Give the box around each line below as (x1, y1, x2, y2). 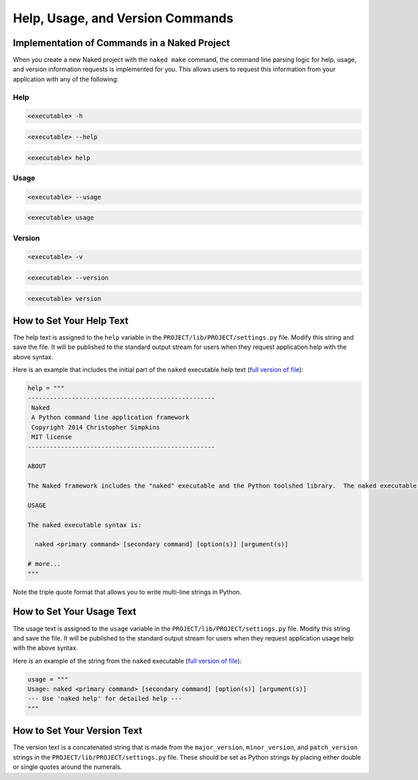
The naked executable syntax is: (27, 520, 142, 529)
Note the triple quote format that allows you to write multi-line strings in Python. (13, 587, 242, 596)
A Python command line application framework (31, 414, 189, 421)
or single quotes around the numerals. (13, 763, 123, 771)
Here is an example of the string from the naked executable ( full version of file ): (13, 657, 242, 665)
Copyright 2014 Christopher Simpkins (31, 423, 160, 431)
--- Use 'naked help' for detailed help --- (27, 695, 183, 703)
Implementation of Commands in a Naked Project (13, 37, 231, 49)
